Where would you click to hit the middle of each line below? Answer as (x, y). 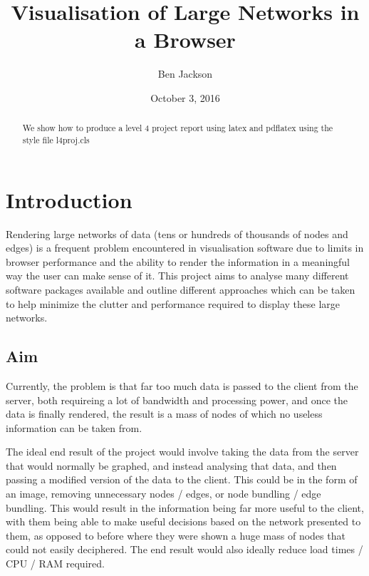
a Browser (185, 40)
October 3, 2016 (185, 97)
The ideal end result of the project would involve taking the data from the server (182, 452)
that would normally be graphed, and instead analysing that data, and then (171, 465)
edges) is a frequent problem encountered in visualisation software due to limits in (185, 248)
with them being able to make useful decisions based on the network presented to (183, 521)
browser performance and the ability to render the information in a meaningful (178, 261)
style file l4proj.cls (56, 139)
